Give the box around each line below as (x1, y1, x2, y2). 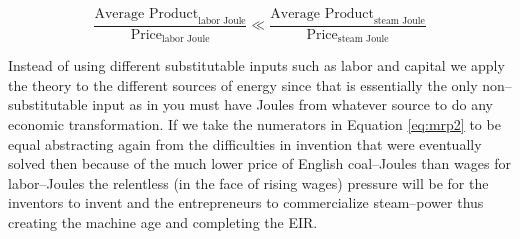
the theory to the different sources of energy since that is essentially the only (8, 74, 478, 95)
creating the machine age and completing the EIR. (8, 212, 318, 233)
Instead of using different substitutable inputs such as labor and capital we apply (8, 55, 505, 76)
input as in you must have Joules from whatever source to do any (92, 94, 493, 115)
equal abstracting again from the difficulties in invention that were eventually (8, 133, 482, 154)
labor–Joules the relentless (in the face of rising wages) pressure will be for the (8, 172, 489, 193)
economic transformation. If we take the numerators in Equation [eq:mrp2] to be (8, 114, 501, 135)
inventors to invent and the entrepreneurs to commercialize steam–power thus (8, 192, 484, 213)
